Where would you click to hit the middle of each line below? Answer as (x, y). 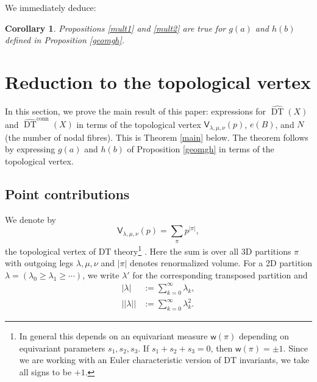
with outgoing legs (39, 263)
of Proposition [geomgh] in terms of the (201, 149)
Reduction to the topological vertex (158, 81)
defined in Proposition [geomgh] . (65, 40)
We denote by (30, 219)
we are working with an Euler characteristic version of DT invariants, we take (164, 360)
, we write (101, 274)
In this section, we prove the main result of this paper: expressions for (136, 111)
